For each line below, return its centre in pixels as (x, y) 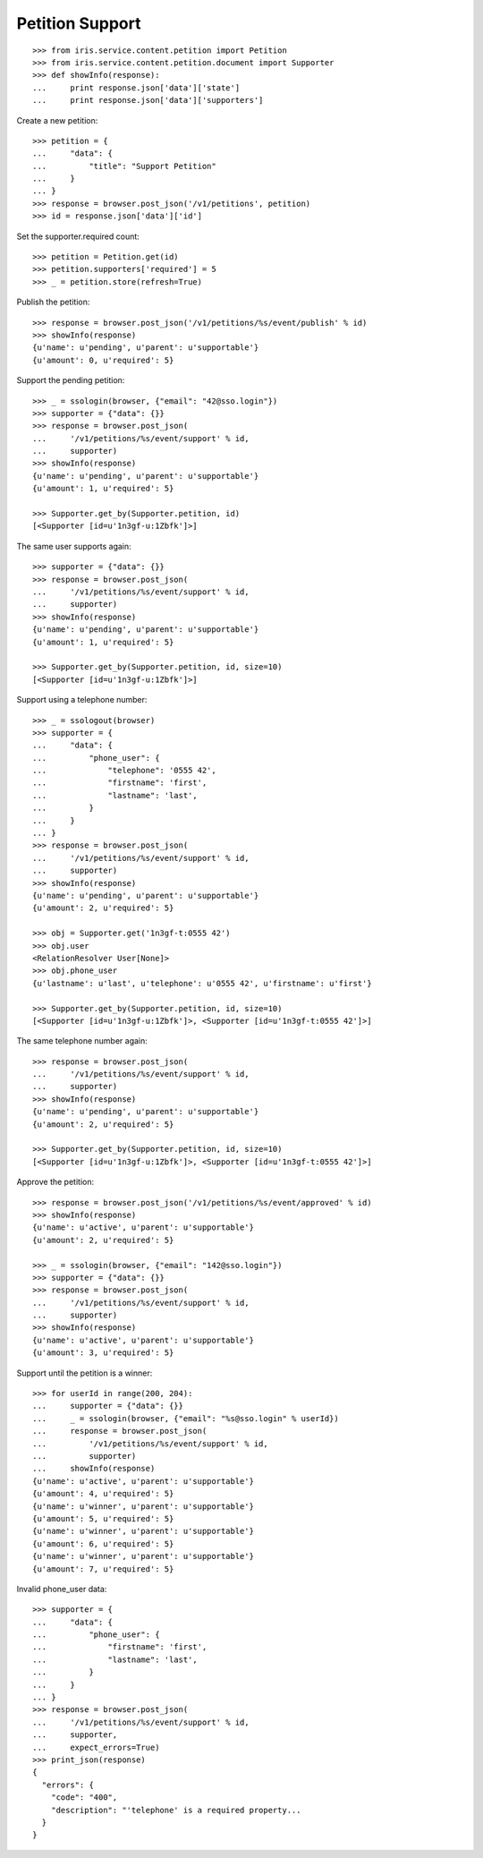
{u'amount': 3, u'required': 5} (103, 1353)
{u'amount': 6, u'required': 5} (103, 1543)
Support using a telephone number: (82, 700)
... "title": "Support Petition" (124, 166)
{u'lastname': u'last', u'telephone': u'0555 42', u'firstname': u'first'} (202, 983)
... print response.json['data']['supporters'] (148, 100)
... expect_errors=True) (96, 1747)
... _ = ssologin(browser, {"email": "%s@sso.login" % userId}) (186, 1418)
